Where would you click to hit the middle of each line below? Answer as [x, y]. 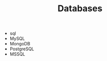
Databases [80, 9]
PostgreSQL [22, 49]
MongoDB [20, 44]
